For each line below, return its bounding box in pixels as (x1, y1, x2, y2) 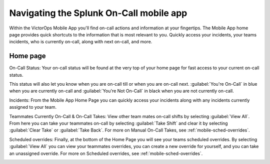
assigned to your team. (9, 104, 57, 110)
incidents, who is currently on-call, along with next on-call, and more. (9, 39, 152, 45)
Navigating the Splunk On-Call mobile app (9, 7, 187, 18)
